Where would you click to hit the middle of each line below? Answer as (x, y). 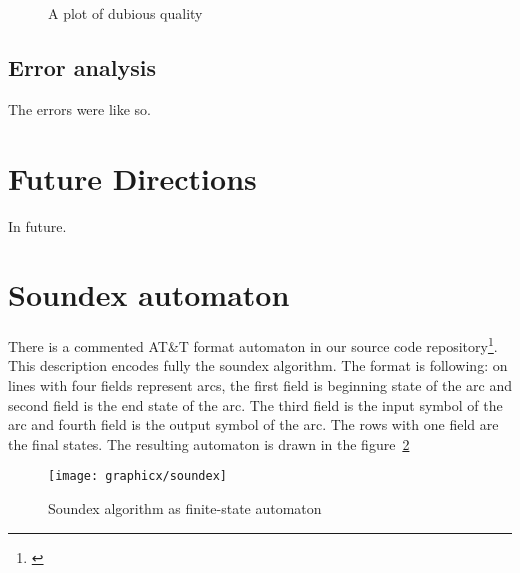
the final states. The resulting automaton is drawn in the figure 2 (209, 443)
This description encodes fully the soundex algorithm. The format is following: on (258, 365)
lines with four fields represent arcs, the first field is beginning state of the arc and (260, 385)
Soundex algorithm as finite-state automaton (185, 508)
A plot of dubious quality (125, 13)
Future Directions (132, 177)
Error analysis (82, 66)
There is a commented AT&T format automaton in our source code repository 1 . (253, 344)
